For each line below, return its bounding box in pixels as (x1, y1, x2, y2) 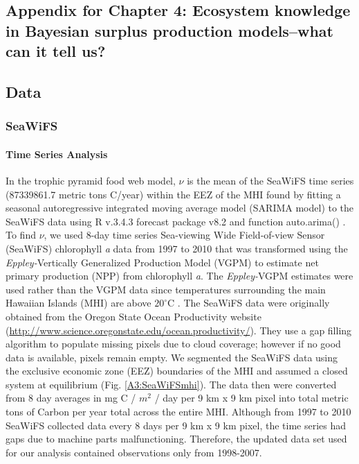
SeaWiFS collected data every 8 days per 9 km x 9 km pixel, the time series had (6, 418, 347, 432)
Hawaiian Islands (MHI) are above (6, 295, 151, 310)
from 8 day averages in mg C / (6, 390, 136, 405)
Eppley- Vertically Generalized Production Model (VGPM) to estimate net (6, 255, 319, 269)
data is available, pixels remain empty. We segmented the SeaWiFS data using (6, 350, 338, 364)
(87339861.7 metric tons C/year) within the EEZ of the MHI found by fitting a (6, 187, 341, 201)
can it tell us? (6, 40, 106, 62)
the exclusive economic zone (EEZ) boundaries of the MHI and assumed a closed (6, 363, 348, 378)
